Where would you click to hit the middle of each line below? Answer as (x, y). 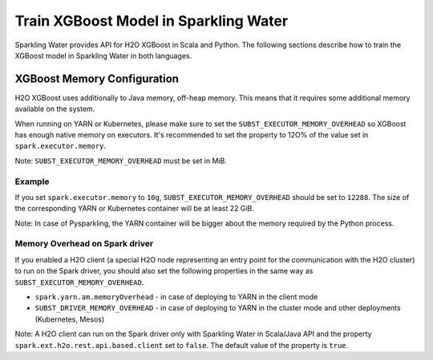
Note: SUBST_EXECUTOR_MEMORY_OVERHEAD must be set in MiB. (121, 161)
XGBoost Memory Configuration (97, 79)
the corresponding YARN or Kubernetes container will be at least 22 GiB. (134, 209)
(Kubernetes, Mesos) (70, 319)
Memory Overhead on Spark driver (84, 244)
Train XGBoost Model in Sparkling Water (152, 21)
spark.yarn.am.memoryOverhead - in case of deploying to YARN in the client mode (176, 297)
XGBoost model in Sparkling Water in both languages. (103, 55)
